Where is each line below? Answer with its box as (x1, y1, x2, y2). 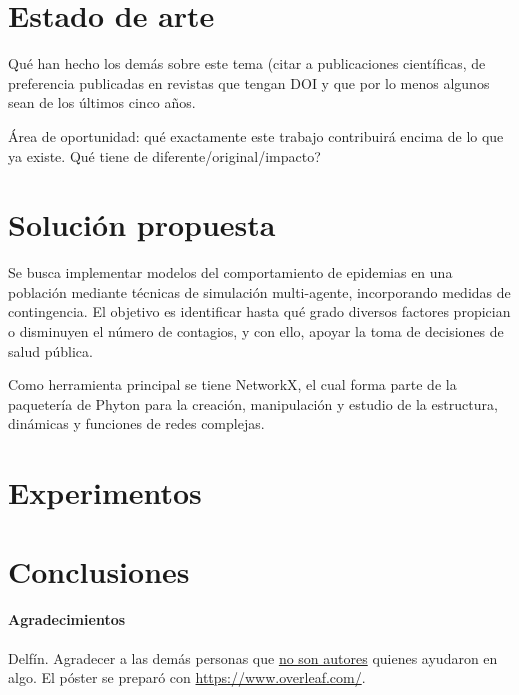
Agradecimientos (8, 609, 126, 630)
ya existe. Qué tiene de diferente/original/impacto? (8, 145, 321, 166)
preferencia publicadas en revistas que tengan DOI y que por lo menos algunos (8, 72, 490, 93)
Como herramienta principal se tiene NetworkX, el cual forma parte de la (8, 374, 457, 395)
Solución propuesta (8, 204, 276, 245)
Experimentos (8, 472, 202, 513)
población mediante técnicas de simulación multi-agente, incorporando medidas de (8, 281, 511, 302)
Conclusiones (8, 550, 190, 591)
